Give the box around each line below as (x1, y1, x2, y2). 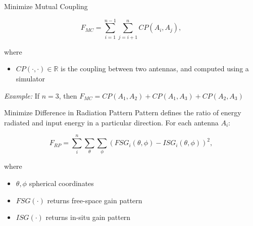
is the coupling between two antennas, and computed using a (61, 63, 249, 74)
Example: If (4, 90, 40, 101)
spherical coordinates (29, 178, 94, 188)
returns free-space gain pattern (47, 195, 142, 205)
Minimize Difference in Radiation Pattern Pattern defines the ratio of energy (4, 107, 241, 118)
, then (59, 90, 77, 101)
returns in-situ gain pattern (45, 212, 131, 222)
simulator (16, 73, 45, 83)
